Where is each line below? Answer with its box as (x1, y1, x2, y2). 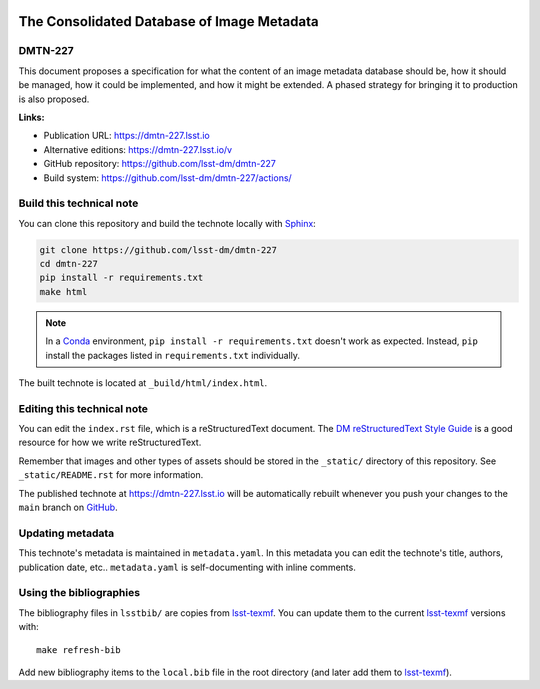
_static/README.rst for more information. (18, 469, 204, 481)
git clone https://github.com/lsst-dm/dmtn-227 (39, 244, 277, 255)
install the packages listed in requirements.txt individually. (45, 349, 300, 361)
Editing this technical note (18, 401, 149, 415)
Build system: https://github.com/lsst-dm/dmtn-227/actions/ (43, 171, 292, 184)
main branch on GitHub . (18, 501, 119, 514)
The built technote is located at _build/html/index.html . (18, 376, 268, 389)
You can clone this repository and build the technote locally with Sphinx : (18, 217, 317, 229)
